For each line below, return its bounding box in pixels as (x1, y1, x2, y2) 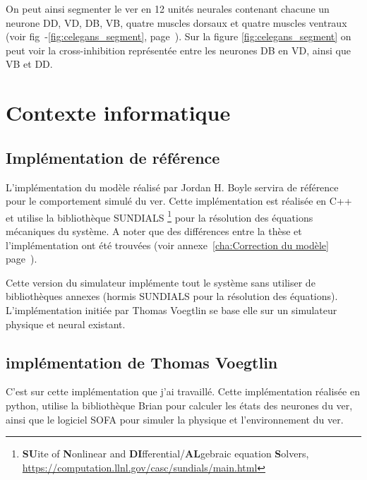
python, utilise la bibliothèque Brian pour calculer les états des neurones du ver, (6, 397, 353, 412)
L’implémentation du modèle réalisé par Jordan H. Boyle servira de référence (6, 179, 339, 194)
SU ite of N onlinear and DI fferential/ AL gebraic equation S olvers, (22, 446, 309, 461)
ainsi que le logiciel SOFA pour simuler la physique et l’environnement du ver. (6, 412, 344, 426)
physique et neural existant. (6, 316, 126, 331)
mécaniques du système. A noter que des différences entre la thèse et (6, 223, 302, 238)
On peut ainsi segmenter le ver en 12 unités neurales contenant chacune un (6, 1, 330, 16)
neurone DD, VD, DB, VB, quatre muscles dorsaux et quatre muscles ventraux (6, 15, 347, 30)
